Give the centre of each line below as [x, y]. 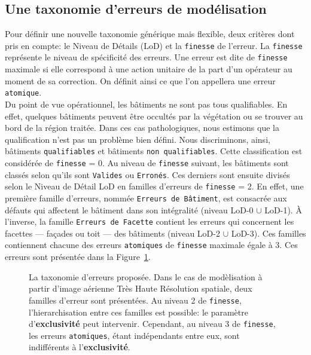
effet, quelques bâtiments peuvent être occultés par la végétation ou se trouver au [154, 116]
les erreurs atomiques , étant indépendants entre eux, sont [134, 335]
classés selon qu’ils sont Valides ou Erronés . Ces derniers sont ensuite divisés [147, 174]
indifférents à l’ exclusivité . [80, 347]
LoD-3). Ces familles [269, 233]
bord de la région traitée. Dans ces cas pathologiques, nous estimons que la [142, 128]
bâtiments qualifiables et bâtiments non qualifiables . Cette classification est [154, 151]
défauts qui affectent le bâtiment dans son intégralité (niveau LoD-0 [129, 209]
